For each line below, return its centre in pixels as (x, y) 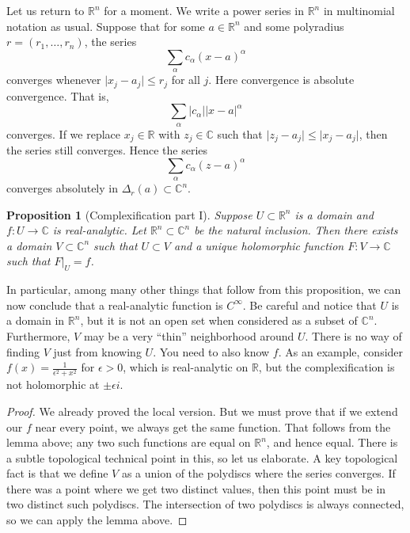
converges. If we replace (64, 133)
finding (23, 351)
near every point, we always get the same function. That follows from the (213, 426)
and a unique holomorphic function (259, 245)
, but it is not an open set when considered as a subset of (219, 320)
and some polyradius (294, 26)
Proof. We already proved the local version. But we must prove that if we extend (202, 411)
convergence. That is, (58, 95)
